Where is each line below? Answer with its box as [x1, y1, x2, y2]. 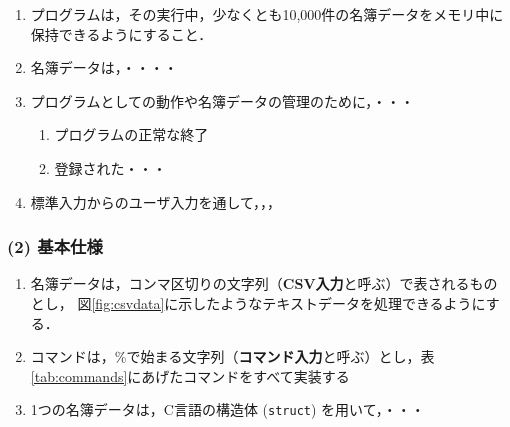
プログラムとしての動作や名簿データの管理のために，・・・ [30, 90, 415, 111]
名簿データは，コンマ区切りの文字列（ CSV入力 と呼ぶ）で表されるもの [30, 273, 498, 294]
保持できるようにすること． [30, 23, 213, 44]
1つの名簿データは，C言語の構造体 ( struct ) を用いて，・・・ [30, 399, 425, 420]
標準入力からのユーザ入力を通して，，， [30, 191, 282, 212]
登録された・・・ [54, 157, 167, 178]
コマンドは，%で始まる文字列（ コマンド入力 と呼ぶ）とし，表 [30, 346, 435, 367]
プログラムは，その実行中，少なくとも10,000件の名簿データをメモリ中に [30, 4, 504, 24]
